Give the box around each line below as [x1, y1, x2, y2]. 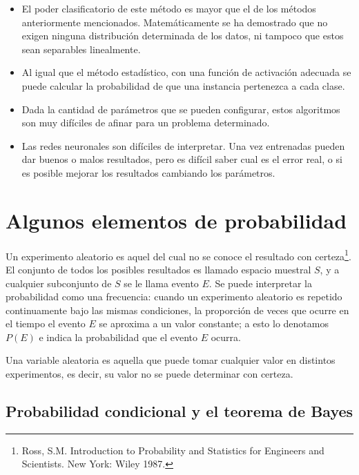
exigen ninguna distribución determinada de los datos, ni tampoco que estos [21, 28, 344, 43]
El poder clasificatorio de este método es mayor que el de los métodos [21, 1, 316, 15]
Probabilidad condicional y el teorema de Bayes [6, 400, 353, 422]
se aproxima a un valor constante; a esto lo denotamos [99, 316, 329, 331]
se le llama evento [124, 275, 199, 290]
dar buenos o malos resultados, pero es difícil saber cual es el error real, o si [21, 152, 342, 166]
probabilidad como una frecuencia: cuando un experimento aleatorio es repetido [6, 289, 342, 304]
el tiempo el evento [6, 316, 86, 331]
